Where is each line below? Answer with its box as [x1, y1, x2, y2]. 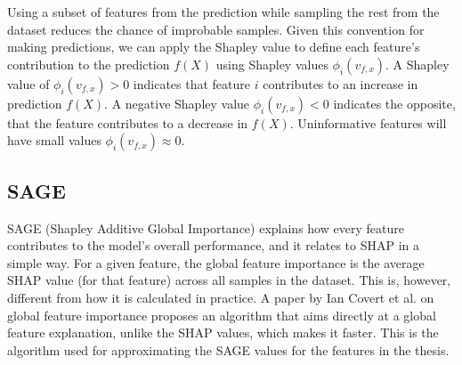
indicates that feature [133, 74, 250, 93]
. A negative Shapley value [104, 93, 250, 112]
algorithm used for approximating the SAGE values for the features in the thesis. [7, 340, 450, 359]
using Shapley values [215, 54, 328, 73]
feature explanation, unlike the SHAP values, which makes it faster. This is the [7, 323, 439, 342]
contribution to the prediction [7, 54, 170, 73]
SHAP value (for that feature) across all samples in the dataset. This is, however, [7, 271, 451, 289]
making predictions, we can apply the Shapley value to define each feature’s [7, 37, 420, 56]
